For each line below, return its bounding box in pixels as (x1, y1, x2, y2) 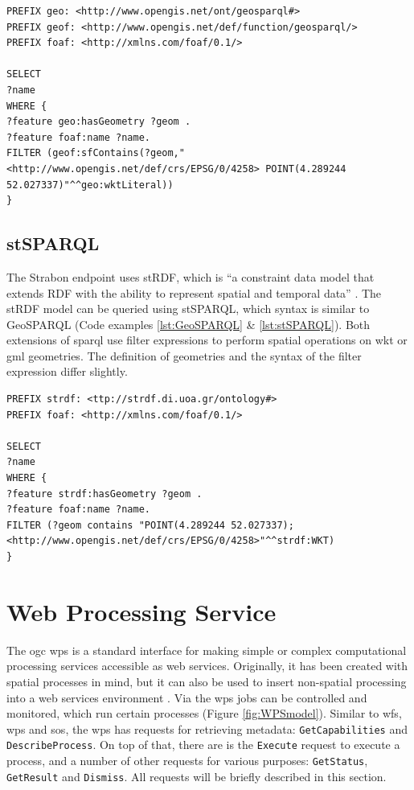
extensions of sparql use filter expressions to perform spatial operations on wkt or (6, 331, 408, 348)
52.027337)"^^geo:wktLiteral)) (6, 179, 174, 191)
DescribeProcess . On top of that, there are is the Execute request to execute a (6, 736, 400, 753)
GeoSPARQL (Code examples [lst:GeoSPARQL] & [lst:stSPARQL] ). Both (6, 315, 371, 332)
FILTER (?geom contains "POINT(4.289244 (6, 519, 226, 531)
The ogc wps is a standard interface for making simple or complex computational (6, 641, 407, 658)
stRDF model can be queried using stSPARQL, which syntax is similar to (6, 300, 370, 317)
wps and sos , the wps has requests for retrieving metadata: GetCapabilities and (6, 720, 408, 737)
